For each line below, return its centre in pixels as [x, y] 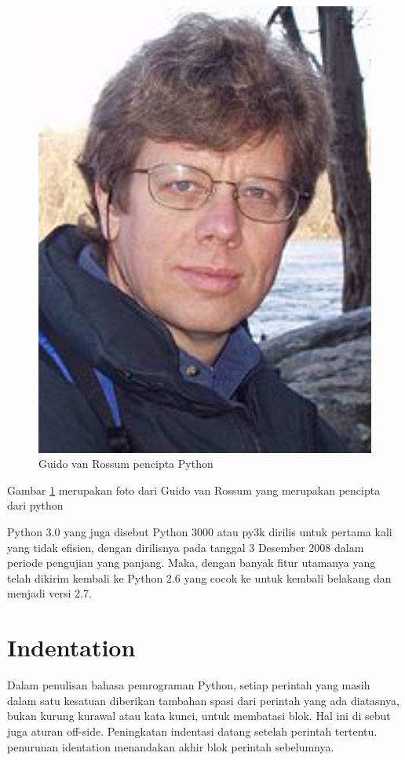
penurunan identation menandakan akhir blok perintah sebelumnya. [171, 746]
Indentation [71, 647]
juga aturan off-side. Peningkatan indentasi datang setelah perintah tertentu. [192, 731]
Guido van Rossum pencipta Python [126, 464]
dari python [35, 505]
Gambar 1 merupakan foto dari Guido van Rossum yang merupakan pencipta [194, 490]
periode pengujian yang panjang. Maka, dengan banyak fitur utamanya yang [192, 563]
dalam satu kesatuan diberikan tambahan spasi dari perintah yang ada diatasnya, [203, 700]
